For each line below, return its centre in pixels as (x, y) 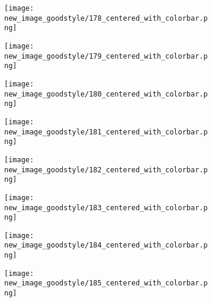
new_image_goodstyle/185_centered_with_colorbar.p (106, 283)
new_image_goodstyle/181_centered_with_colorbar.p (106, 132)
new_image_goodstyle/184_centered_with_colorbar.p (106, 245)
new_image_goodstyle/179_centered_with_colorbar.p (106, 56)
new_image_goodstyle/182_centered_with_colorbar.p (106, 170)
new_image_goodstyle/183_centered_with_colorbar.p (106, 208)
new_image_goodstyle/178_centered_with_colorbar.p (106, 18)
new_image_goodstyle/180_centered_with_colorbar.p (106, 94)
